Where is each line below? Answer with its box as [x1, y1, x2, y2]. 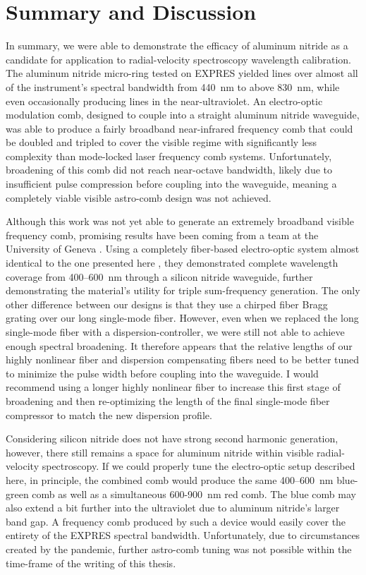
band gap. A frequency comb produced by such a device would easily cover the [6, 514, 346, 528]
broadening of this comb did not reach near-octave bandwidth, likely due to [6, 162, 333, 177]
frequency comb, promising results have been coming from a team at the [6, 227, 319, 242]
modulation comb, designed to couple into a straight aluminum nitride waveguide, [6, 107, 360, 122]
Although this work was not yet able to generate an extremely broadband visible [6, 214, 354, 229]
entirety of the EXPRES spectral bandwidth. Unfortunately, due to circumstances [6, 528, 360, 543]
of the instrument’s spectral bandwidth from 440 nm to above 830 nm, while [6, 79, 340, 94]
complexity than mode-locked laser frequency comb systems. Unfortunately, [6, 148, 332, 163]
